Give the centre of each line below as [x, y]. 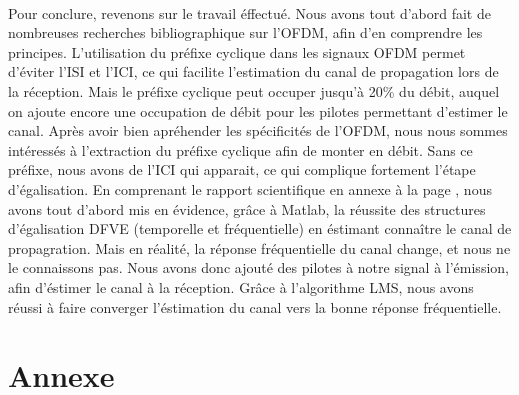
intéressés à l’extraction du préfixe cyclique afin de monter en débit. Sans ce [240, 149]
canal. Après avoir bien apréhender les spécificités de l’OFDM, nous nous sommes [258, 130]
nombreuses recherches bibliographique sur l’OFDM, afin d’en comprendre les [245, 32]
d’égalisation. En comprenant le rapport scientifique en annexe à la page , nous [250, 188]
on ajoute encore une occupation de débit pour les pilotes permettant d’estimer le [258, 110]
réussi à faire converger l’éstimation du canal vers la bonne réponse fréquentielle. [255, 306]
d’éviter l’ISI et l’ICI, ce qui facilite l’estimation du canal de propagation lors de [253, 71]
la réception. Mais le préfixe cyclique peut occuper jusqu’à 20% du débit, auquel [254, 90]
